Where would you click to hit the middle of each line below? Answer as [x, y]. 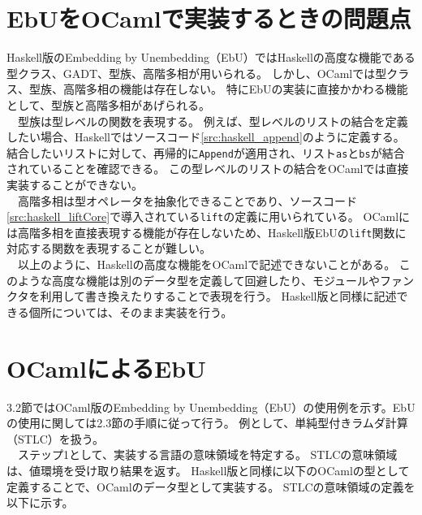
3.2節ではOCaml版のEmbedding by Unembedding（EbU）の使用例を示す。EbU [211, 407]
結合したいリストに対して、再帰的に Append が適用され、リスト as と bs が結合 [206, 152]
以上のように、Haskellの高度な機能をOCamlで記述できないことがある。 [207, 264]
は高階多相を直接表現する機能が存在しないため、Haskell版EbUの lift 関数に [207, 232]
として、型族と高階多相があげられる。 [108, 104]
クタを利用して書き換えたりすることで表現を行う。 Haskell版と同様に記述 [202, 296]
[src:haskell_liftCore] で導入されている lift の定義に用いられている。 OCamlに [209, 216]
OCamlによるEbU [106, 368]
